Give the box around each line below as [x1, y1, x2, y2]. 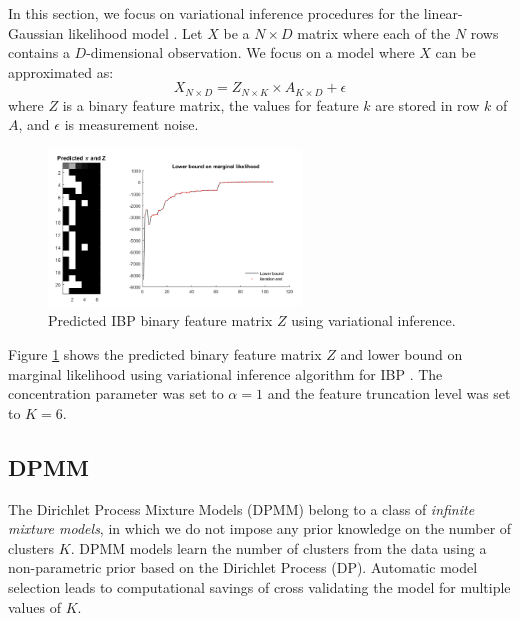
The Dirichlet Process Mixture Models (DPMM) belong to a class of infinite [8, 498, 475, 519]
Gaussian [8, 22, 64, 43]
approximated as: [8, 61, 114, 82]
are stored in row [375, 94, 480, 115]
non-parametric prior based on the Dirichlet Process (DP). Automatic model [8, 557, 478, 578]
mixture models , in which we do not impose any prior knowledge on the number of [8, 518, 512, 539]
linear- [423, 3, 463, 23]
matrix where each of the [297, 22, 451, 43]
